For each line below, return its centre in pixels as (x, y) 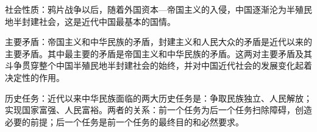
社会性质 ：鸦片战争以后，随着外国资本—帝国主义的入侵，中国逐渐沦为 (146, 9)
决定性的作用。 (35, 77)
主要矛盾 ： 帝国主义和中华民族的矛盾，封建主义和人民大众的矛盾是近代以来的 (158, 42)
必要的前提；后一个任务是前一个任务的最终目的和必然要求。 (124, 121)
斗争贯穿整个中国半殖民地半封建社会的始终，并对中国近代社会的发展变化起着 (158, 65)
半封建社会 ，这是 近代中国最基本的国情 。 (94, 21)
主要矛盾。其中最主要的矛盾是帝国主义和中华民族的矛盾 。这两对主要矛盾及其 (158, 53)
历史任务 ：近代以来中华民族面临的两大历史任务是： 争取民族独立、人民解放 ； (158, 98)
